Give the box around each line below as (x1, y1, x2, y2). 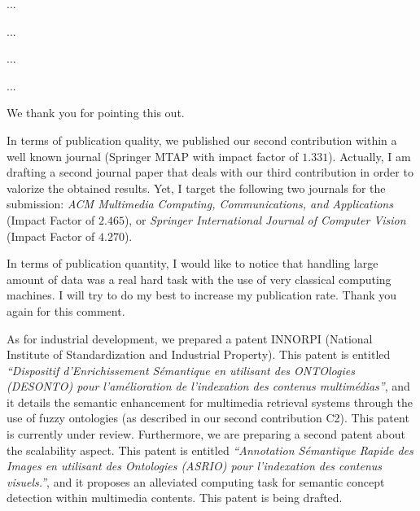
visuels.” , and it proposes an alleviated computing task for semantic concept (7, 473, 385, 490)
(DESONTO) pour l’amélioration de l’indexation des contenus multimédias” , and (7, 378, 410, 395)
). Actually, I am (328, 147, 411, 164)
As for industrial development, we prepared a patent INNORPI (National (7, 330, 373, 347)
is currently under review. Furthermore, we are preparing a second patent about (7, 426, 405, 443)
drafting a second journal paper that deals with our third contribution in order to (7, 164, 413, 181)
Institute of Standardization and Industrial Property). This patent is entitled (7, 346, 391, 363)
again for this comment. (7, 302, 125, 319)
